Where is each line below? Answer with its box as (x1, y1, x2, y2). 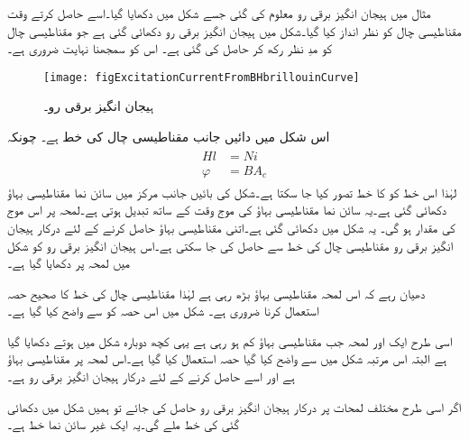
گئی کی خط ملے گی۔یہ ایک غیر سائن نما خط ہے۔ (7, 415, 240, 434)
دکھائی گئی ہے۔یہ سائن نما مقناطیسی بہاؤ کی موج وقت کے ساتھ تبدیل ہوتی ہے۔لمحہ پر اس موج (7, 200, 447, 219)
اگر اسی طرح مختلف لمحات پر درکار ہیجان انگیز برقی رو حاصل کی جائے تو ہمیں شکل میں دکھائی (7, 397, 462, 416)
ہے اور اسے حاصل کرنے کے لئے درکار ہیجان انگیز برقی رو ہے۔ (7, 367, 295, 386)
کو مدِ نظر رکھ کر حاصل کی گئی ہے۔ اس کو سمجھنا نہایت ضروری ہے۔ (7, 39, 333, 58)
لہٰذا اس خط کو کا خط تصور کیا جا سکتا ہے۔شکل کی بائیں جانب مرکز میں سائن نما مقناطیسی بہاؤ (7, 182, 457, 201)
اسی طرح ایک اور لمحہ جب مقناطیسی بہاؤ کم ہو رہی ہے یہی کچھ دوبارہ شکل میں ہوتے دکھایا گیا (7, 331, 453, 350)
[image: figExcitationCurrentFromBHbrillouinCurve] (43, 70, 360, 84)
